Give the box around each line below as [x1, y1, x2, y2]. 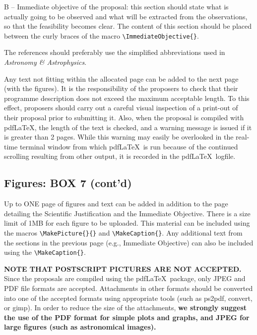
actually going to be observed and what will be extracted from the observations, [4, 11, 248, 21]
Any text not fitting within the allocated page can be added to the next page [4, 73, 239, 84]
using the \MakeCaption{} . [4, 247, 86, 257]
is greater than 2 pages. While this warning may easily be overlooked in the [4, 132, 234, 142]
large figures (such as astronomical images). [4, 322, 156, 332]
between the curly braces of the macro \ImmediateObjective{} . [4, 30, 199, 41]
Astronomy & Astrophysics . [4, 57, 87, 67]
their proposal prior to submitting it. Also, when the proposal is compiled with [4, 112, 244, 122]
